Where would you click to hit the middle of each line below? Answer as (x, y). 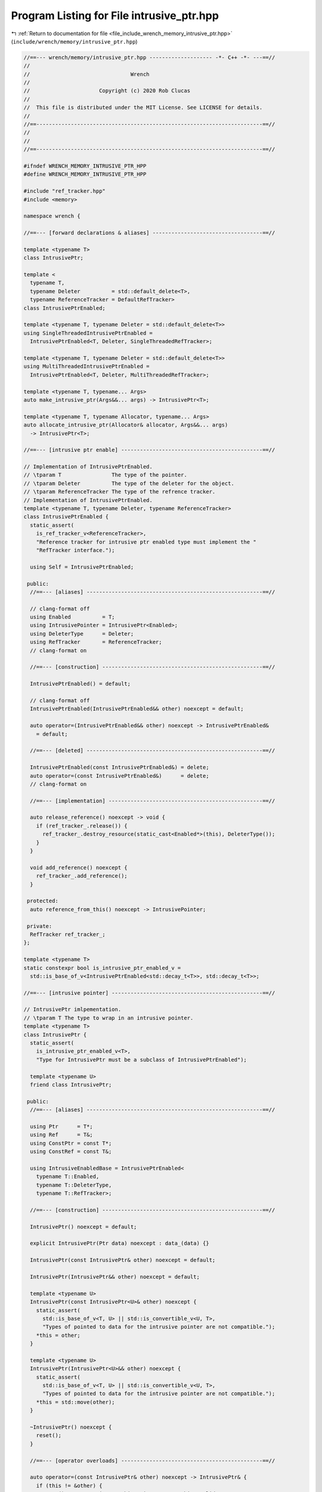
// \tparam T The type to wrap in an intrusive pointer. (109, 1018)
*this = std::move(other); (76, 1402)
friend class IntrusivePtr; (71, 1084)
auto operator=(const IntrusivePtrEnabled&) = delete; (120, 776)
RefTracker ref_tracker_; (68, 934)
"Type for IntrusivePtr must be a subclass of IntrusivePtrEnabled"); (142, 1060)
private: (40, 926)
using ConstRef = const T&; (71, 1152)
